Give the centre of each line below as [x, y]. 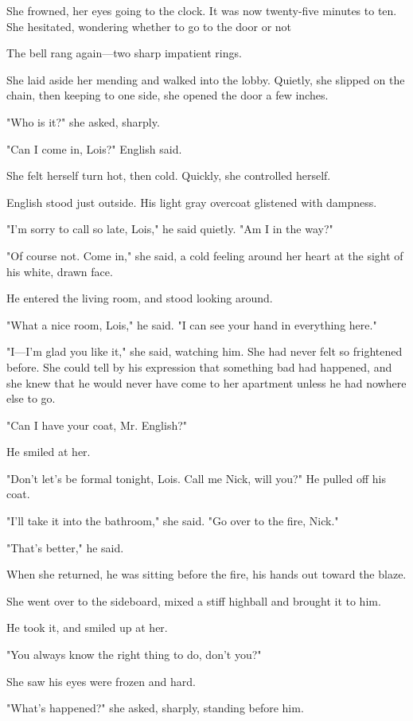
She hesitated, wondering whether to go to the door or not [149, 26]
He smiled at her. [49, 452]
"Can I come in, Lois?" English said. [94, 148]
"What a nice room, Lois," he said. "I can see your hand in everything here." [192, 324]
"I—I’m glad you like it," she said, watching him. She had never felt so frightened [205, 351]
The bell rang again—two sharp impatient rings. [124, 53]
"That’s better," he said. [65, 547]
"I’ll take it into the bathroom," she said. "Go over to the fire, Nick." [173, 521]
